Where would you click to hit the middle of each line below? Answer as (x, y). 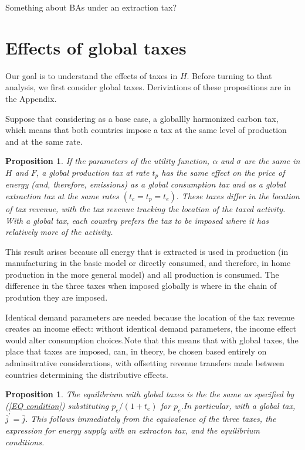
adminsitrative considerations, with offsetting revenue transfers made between (145, 363)
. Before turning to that (229, 75)
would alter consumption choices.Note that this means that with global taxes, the (152, 340)
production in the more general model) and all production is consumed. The (142, 274)
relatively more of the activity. (59, 232)
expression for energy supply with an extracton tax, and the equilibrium (133, 430)
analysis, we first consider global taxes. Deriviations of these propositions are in (148, 87)
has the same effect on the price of (223, 172)
